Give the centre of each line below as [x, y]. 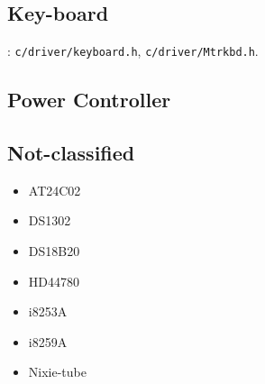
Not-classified [71, 153]
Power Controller [89, 100]
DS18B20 [54, 251]
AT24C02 [55, 190]
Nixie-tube [57, 372]
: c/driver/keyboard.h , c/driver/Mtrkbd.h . [133, 51]
